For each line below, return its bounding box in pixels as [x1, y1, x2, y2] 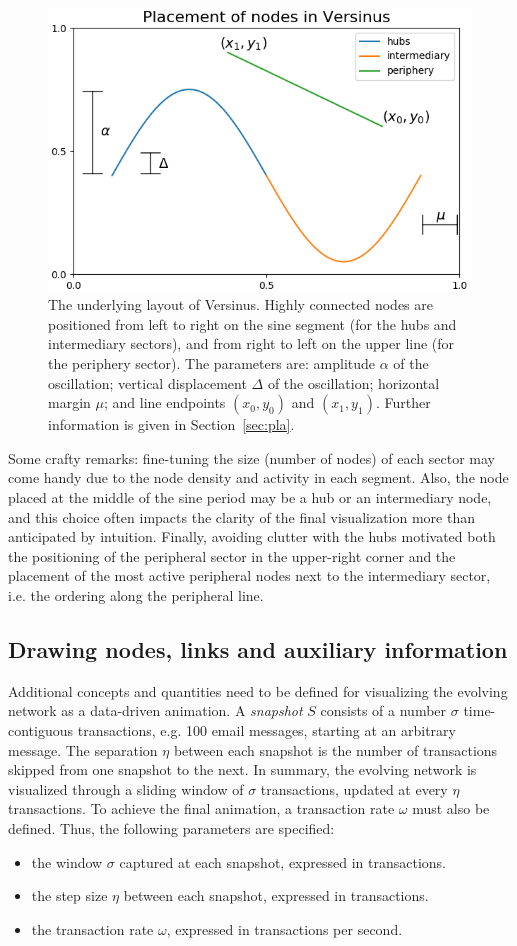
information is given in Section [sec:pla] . [48, 414, 295, 435]
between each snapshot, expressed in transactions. [123, 885, 429, 906]
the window [31, 851, 103, 872]
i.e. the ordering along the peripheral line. [8, 584, 264, 605]
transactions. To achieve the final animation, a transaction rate [8, 798, 395, 819]
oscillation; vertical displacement [48, 372, 247, 393]
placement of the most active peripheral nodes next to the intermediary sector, [8, 565, 491, 586]
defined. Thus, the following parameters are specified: [8, 817, 335, 838]
